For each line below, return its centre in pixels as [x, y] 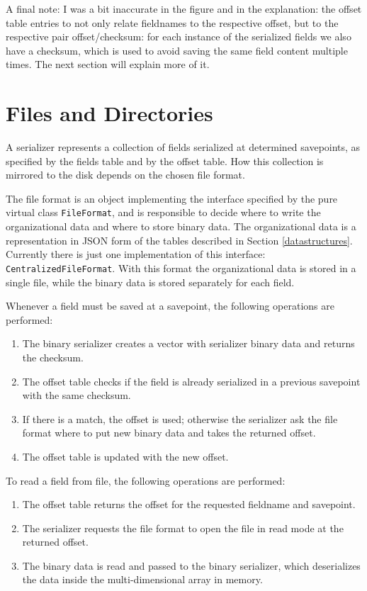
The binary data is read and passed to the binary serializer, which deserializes [191, 565]
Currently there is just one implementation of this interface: [136, 254]
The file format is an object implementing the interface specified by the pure [172, 198]
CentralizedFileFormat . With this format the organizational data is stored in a [181, 268]
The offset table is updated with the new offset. [125, 456]
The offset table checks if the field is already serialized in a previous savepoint [191, 381]
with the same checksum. [77, 395]
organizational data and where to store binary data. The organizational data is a [181, 226]
